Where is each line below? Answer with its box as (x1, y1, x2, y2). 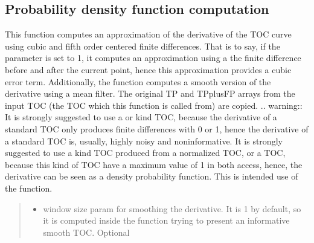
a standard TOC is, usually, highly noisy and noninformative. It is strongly (5, 134, 283, 147)
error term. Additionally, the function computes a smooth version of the (5, 75, 271, 88)
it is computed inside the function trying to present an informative (43, 214, 290, 227)
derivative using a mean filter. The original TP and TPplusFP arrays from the (5, 87, 295, 100)
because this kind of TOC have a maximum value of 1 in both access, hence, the (5, 158, 303, 170)
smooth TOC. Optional (43, 225, 130, 238)
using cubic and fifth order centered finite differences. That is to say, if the (5, 39, 280, 52)
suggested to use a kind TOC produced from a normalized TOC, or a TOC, (5, 146, 286, 159)
